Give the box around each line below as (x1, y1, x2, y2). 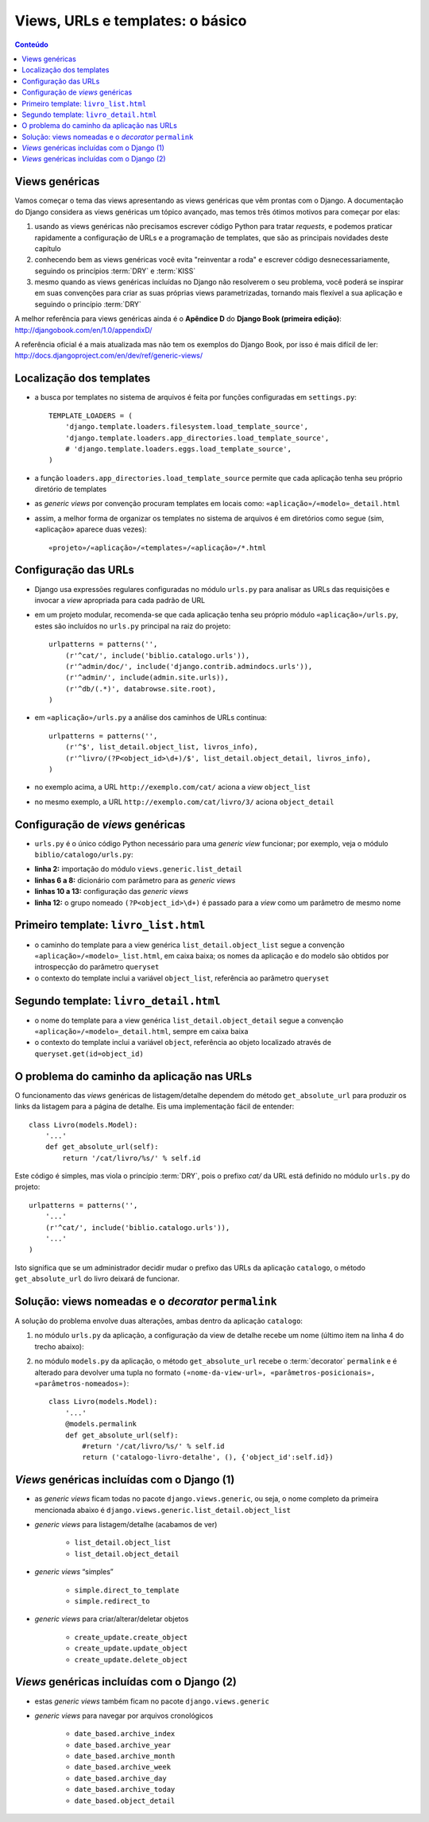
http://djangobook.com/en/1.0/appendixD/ (14, 325, 153, 335)
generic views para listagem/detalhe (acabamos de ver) (34, 1520, 218, 1530)
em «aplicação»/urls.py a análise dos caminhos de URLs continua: (34, 713, 268, 722)
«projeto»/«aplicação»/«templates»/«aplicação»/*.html (48, 543, 267, 552)
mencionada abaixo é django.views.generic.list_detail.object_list (34, 1505, 292, 1514)
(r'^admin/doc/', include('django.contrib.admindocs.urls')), (64, 662, 313, 671)
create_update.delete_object (74, 1655, 188, 1664)
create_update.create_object (74, 1633, 188, 1642)
